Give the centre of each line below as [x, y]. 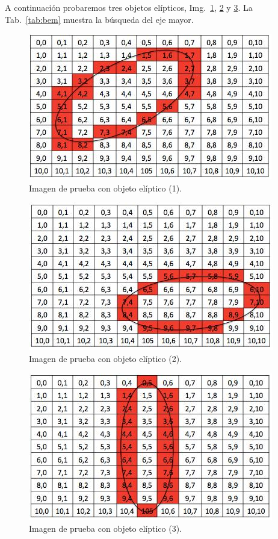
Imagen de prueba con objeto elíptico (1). [105, 188]
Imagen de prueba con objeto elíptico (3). [105, 528]
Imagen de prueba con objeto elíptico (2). [105, 358]
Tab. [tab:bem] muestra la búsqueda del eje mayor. [99, 19]
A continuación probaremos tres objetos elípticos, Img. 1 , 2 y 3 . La [129, 7]
